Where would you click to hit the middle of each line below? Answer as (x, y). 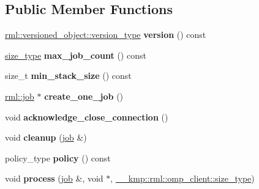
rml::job (20, 96)
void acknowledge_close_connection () (87, 117)
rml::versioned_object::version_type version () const (106, 35)
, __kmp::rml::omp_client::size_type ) (182, 178)
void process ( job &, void (54, 178)
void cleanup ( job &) (46, 137)
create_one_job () (84, 96)
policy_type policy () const (58, 157)
